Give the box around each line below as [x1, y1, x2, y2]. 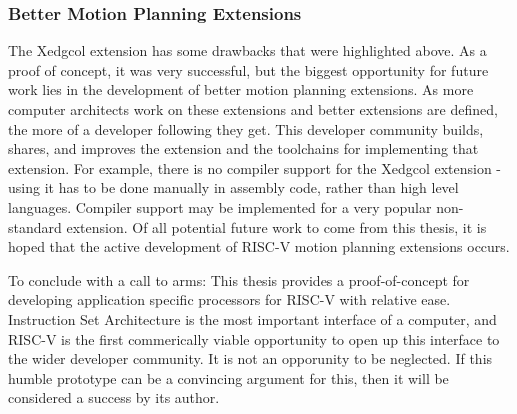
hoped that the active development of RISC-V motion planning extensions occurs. [8, 236, 510, 257]
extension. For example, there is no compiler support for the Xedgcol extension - [8, 157, 502, 178]
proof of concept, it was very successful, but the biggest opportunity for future [8, 59, 489, 80]
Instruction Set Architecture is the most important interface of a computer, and [8, 308, 497, 329]
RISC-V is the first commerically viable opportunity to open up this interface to [8, 328, 500, 349]
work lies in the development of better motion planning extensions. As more [8, 79, 474, 100]
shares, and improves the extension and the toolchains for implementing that [8, 138, 479, 159]
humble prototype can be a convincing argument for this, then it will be [8, 367, 449, 388]
